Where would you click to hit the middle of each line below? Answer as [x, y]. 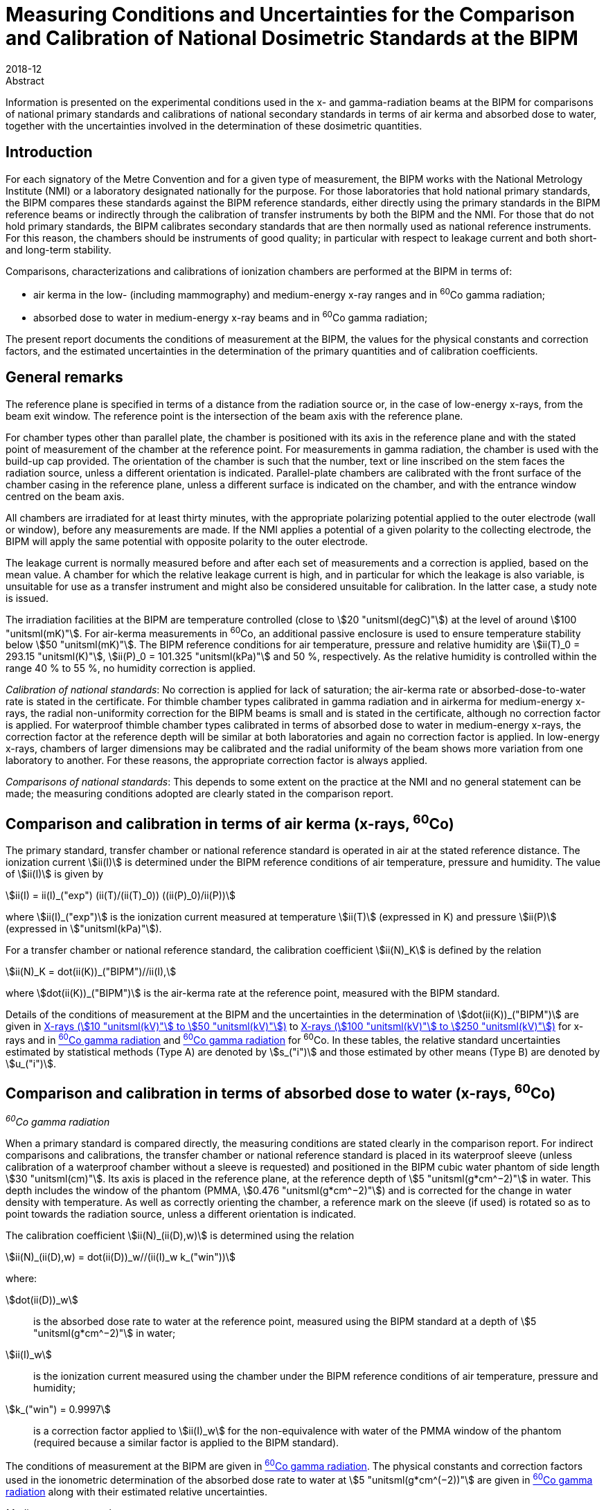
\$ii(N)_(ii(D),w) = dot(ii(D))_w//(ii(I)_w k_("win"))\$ [121, 1257]
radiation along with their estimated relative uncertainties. [137, 1491]
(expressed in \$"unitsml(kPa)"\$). [84, 929]
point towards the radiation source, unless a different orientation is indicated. [181, 1214]
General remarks [64, 377]
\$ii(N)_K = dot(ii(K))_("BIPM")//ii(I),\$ [91, 972]
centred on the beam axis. [65, 496]
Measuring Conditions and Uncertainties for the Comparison [290, 15]
